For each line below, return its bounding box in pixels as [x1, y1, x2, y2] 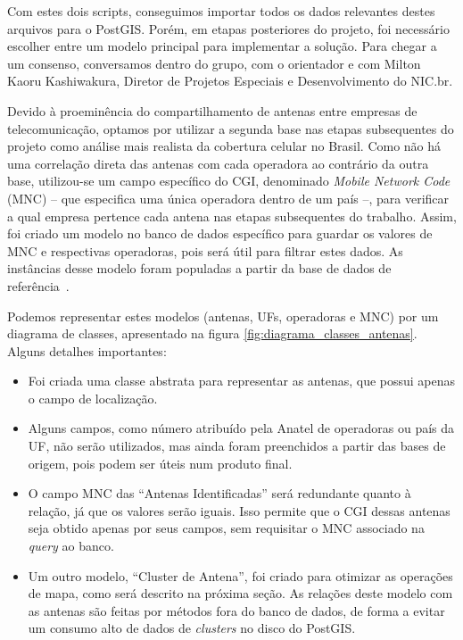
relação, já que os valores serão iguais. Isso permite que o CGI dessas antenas [28, 501, 451, 519]
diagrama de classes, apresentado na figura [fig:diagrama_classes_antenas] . [7, 324, 418, 343]
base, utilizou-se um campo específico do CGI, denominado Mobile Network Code [7, 171, 451, 190]
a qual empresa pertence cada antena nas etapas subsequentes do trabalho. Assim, [7, 206, 457, 225]
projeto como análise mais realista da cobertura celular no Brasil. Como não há [7, 137, 442, 155]
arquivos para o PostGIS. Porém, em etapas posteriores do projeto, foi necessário [7, 19, 450, 37]
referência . [7, 276, 70, 295]
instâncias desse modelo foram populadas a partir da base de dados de [7, 259, 392, 278]
